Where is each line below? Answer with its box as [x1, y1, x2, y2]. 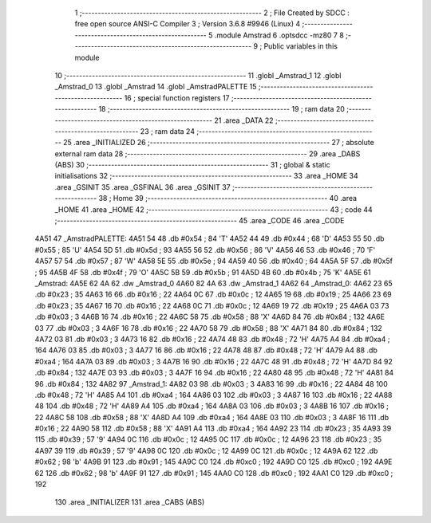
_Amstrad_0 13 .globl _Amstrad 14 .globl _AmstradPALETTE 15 [54, 82, 257, 92]
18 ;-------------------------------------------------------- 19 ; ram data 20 [98, 104, 345, 114]
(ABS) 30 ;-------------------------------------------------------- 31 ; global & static [54, 160, 330, 170]
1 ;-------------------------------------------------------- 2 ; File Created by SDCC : [74, 8, 350, 18]
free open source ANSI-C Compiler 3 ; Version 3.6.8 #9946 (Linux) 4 [74, 19, 301, 29]
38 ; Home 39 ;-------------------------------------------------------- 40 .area [98, 194, 358, 203]
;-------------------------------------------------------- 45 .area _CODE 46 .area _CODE [54, 216, 345, 226]
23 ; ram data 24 [140, 126, 196, 136]
